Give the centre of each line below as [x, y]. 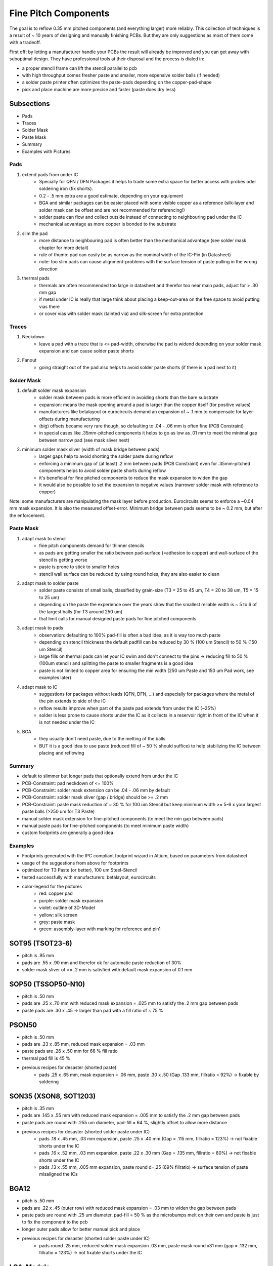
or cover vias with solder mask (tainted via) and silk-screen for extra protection [121, 313]
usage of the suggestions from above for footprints [75, 863]
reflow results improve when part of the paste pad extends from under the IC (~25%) [128, 708]
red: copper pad [56, 893]
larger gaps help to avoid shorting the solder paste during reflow [106, 456]
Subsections [30, 104]
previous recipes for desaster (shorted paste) [69, 1067]
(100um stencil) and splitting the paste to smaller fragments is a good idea [116, 663]
